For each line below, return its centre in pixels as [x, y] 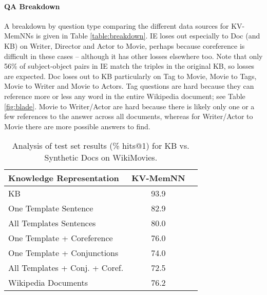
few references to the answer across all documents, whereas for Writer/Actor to [129, 116]
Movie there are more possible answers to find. [77, 126]
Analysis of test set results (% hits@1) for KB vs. [101, 146]
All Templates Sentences [52, 223]
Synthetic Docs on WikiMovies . [101, 158]
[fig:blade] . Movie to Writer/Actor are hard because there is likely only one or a [129, 106]
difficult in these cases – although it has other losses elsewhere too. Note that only [133, 56]
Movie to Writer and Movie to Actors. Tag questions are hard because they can [129, 86]
